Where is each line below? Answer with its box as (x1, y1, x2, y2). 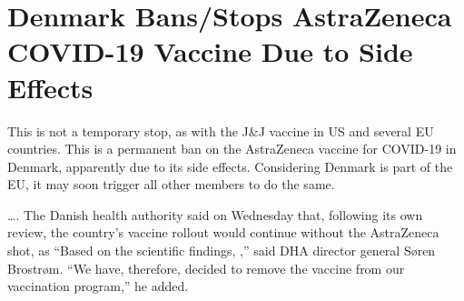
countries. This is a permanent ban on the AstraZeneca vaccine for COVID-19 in (7, 139, 457, 158)
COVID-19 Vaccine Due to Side (7, 33, 413, 70)
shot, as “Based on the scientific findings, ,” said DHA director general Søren (7, 241, 436, 260)
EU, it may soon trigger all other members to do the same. (7, 175, 335, 194)
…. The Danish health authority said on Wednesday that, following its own (7, 205, 423, 224)
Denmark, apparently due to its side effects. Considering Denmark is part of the (7, 156, 453, 176)
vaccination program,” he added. (7, 276, 189, 296)
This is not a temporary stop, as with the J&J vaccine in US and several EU (7, 121, 434, 140)
